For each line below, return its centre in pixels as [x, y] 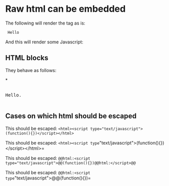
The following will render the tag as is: [45, 23]
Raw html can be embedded [66, 9]
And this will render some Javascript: [44, 42]
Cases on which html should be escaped [71, 116]
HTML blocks [27, 58]
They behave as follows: [31, 70]
